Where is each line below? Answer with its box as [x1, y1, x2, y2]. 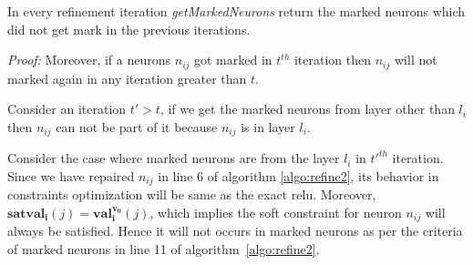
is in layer [241, 117, 295, 136]
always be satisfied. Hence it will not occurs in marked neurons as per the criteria [7, 221, 463, 240]
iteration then [293, 50, 372, 69]
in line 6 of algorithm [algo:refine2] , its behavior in [158, 166, 439, 185]
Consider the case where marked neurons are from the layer [7, 148, 340, 168]
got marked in [194, 50, 272, 69]
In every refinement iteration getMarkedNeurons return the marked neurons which [7, 2, 466, 20]
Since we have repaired [7, 166, 135, 185]
